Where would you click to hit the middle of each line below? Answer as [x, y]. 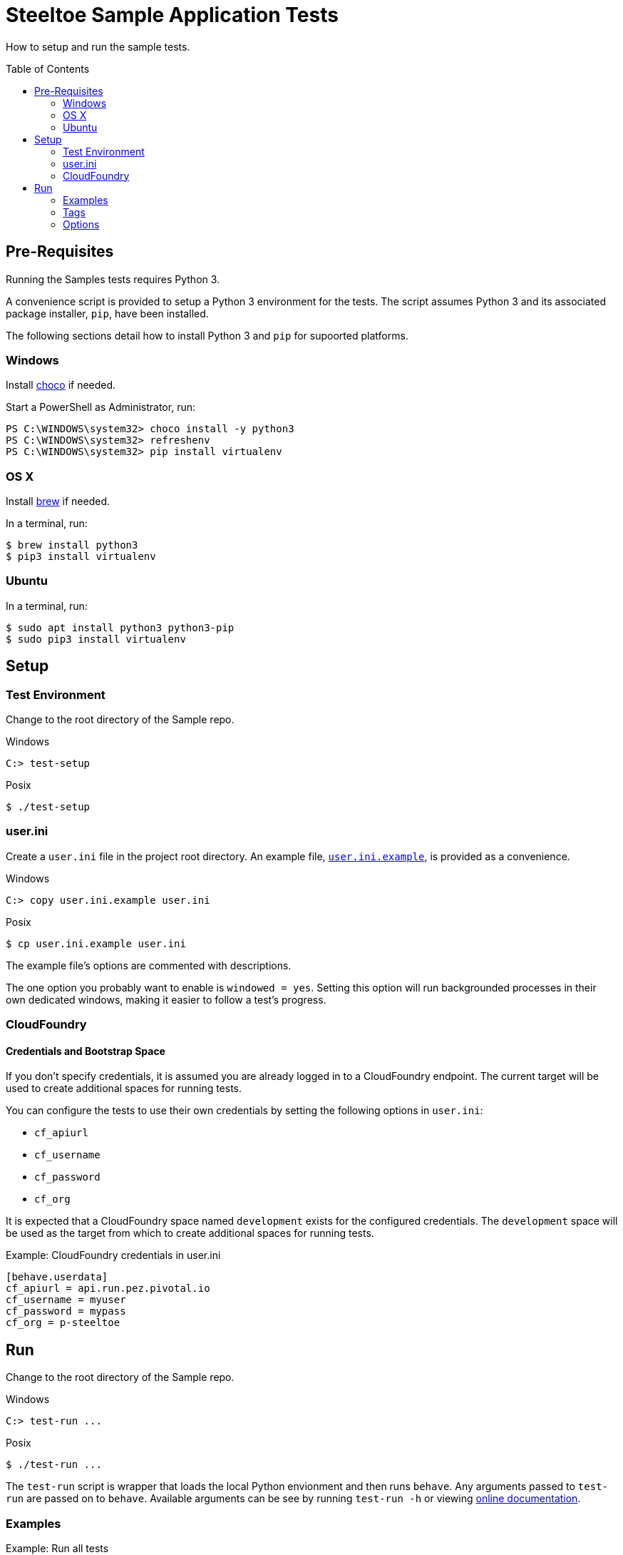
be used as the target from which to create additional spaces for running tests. [190, 1233]
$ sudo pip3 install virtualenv [96, 639]
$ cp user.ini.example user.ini [96, 943]
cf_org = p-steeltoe [63, 1323]
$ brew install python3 [72, 545]
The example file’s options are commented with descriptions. [149, 965]
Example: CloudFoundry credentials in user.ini [113, 1255]
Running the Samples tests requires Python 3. [113, 279]
